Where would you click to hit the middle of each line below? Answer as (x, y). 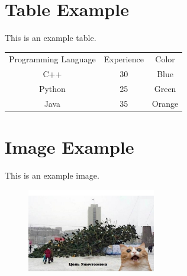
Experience (124, 59)
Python (52, 89)
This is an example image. (52, 175)
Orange (165, 103)
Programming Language (52, 59)
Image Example (70, 147)
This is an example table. (51, 38)
